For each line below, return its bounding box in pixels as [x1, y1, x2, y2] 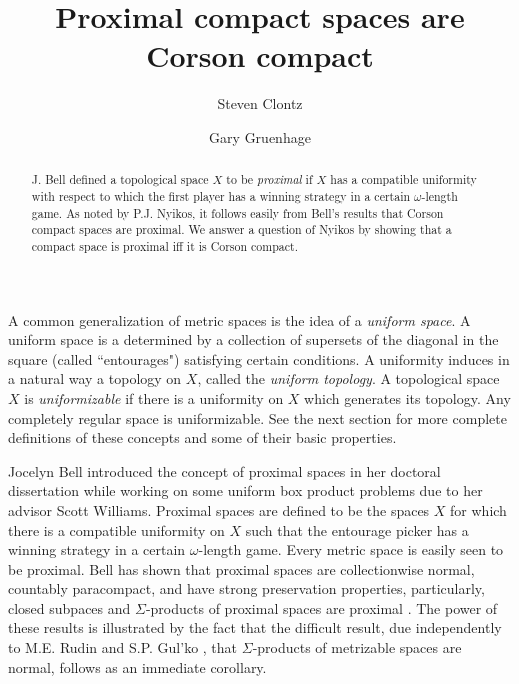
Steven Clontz [217, 93, 303, 114]
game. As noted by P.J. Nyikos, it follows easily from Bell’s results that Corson [31, 204, 444, 221]
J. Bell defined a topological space [31, 171, 209, 188]
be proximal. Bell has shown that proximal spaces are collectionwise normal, [8, 558, 475, 579]
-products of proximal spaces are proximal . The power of [145, 597, 498, 618]
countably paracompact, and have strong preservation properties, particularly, [8, 578, 485, 599]
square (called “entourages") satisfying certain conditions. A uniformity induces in [8, 348, 510, 369]
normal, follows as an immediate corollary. [8, 656, 267, 677]
